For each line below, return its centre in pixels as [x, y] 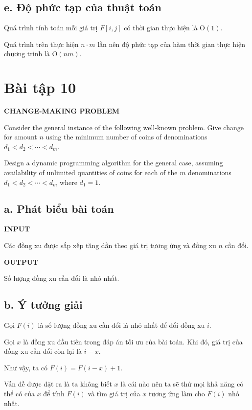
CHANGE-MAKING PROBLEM [62, 111]
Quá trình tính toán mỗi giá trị [51, 28]
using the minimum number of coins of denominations [126, 137]
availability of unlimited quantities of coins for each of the [91, 172]
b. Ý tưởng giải [43, 305]
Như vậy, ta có [26, 367]
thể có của [19, 394]
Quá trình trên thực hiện [41, 44]
